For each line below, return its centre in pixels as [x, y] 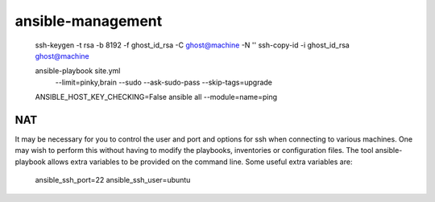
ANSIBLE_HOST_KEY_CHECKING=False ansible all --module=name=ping [156, 97]
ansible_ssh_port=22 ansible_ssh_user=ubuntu [113, 180]
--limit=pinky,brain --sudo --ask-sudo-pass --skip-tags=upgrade [164, 82]
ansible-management [89, 21]
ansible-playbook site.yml [78, 71]
